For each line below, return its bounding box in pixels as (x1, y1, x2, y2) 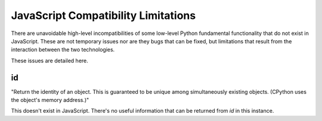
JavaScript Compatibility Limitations (11, 9, 196, 22)
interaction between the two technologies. (11, 46, 115, 53)
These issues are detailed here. (11, 57, 89, 64)
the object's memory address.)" (11, 97, 89, 104)
